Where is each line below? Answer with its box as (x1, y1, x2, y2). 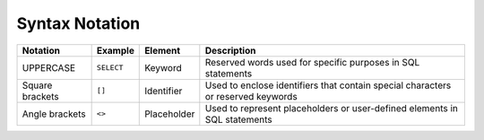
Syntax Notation (16, 13, 141, 33)
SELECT (96, 63, 124, 73)
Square (22, 79, 53, 92)
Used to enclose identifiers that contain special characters (204, 79, 452, 92)
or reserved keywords (204, 90, 298, 102)
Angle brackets (22, 108, 86, 120)
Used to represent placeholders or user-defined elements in (204, 101, 459, 114)
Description (204, 44, 256, 57)
